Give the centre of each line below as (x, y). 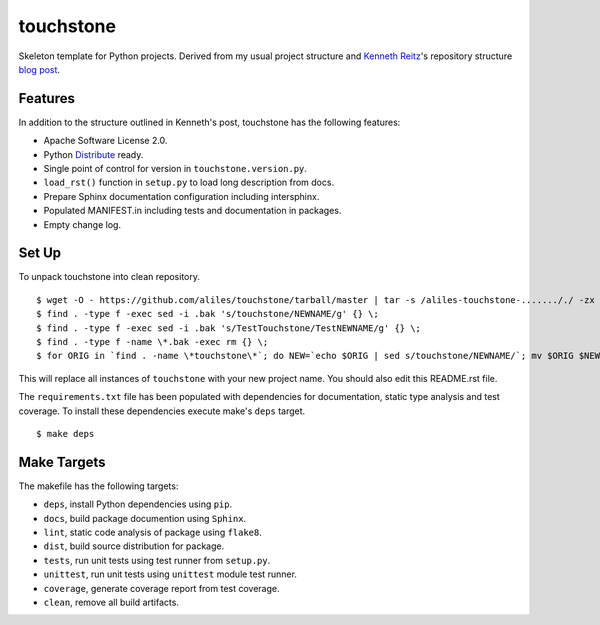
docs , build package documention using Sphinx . (145, 518)
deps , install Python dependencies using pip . (138, 504)
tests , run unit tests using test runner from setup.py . (157, 560)
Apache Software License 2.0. (105, 141)
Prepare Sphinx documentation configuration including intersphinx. (181, 196)
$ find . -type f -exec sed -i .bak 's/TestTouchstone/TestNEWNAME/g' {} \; (229, 328)
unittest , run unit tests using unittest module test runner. (170, 574)
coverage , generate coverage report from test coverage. (161, 588)
